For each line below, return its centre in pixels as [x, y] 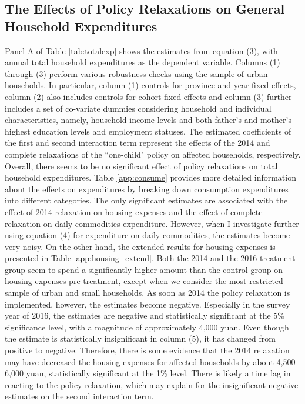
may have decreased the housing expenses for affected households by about [139, 361]
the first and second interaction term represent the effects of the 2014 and [138, 143]
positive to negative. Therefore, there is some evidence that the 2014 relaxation [147, 350]
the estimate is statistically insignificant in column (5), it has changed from [140, 338]
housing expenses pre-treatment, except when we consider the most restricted [144, 281]
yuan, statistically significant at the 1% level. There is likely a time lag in [158, 373]
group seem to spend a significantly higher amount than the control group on [144, 269]
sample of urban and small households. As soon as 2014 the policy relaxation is [148, 293]
